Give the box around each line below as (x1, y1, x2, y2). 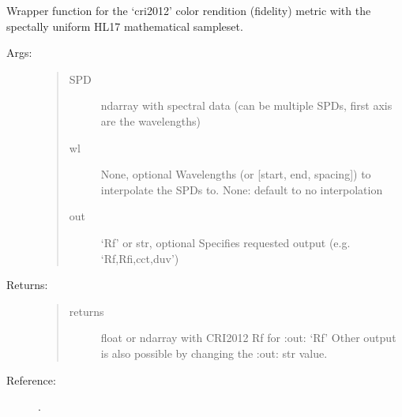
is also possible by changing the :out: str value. (100, 344, 328, 361)
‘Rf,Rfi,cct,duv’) (100, 250, 179, 266)
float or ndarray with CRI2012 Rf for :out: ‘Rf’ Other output (100, 329, 396, 346)
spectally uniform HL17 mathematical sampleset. (6, 17, 243, 34)
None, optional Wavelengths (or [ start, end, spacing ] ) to (100, 166, 371, 182)
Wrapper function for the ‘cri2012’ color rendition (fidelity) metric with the (6, 2, 371, 18)
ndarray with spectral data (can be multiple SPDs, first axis (100, 97, 393, 114)
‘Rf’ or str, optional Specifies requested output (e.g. (100, 234, 351, 250)
